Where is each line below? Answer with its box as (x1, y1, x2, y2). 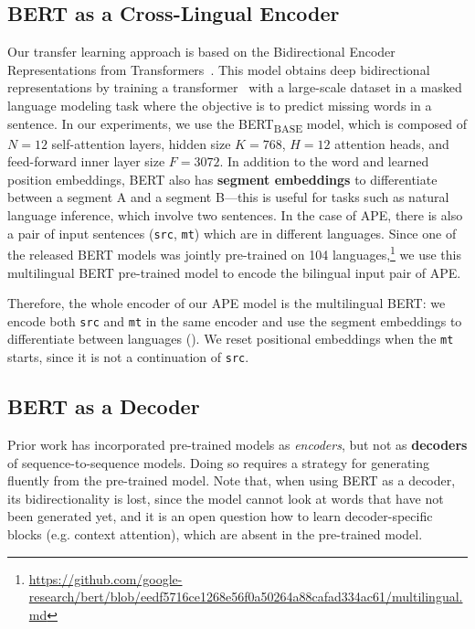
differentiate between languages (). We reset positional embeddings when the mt (7, 329, 454, 348)
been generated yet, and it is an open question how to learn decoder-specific (7, 506, 433, 526)
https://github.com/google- (28, 569, 183, 588)
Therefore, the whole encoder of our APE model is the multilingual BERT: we (7, 293, 446, 313)
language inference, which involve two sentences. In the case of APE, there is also (7, 206, 463, 225)
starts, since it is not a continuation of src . (7, 347, 249, 367)
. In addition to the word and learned (219, 152, 429, 171)
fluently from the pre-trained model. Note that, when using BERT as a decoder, (7, 471, 456, 490)
